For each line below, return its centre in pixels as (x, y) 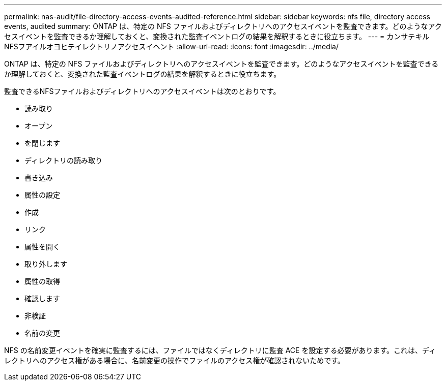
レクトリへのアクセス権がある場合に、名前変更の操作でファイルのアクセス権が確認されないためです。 (174, 360)
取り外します (46, 264)
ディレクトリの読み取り (64, 160)
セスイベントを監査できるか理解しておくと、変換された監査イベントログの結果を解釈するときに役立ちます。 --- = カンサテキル (217, 36)
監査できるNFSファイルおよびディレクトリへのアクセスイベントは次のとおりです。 (142, 91)
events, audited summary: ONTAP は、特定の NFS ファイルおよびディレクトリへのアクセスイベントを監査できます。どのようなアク (223, 26)
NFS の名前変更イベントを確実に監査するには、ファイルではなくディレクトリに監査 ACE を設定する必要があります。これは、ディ (220, 350)
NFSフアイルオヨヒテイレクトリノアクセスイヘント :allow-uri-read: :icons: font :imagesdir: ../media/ (172, 46)
